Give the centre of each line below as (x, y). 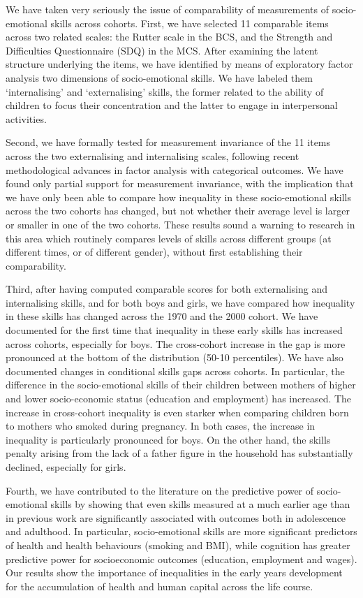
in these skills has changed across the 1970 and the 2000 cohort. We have (162, 316)
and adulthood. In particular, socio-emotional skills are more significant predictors (181, 531)
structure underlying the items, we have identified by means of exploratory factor (179, 64)
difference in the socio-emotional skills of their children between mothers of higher (181, 385)
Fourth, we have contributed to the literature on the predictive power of (160, 490)
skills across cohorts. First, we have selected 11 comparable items (190, 23)
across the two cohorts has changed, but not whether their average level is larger (178, 211)
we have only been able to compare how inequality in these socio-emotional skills (178, 197)
